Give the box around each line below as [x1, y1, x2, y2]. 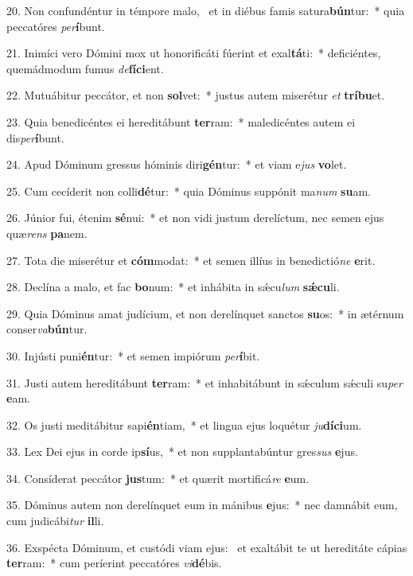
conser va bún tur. [6, 321, 88, 337]
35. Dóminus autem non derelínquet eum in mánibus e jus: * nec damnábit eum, [6, 496, 398, 513]
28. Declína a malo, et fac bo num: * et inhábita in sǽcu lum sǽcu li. [6, 278, 340, 295]
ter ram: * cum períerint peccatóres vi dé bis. [6, 555, 222, 571]
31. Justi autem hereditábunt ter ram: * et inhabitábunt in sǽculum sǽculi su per [6, 374, 403, 391]
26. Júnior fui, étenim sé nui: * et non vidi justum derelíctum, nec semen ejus [6, 209, 384, 226]
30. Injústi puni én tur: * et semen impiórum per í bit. [6, 347, 260, 364]
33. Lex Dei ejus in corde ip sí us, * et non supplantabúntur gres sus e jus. [6, 443, 358, 460]
